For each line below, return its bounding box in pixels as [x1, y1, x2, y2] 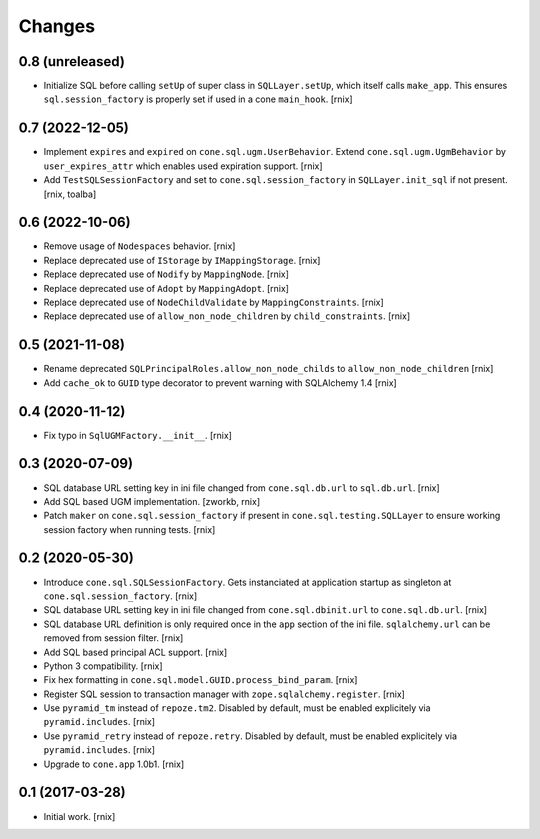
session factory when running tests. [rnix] [43, 523, 216, 535]
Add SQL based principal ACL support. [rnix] [43, 646, 228, 658]
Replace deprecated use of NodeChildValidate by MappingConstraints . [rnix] [43, 296, 384, 308]
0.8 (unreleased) [18, 53, 125, 70]
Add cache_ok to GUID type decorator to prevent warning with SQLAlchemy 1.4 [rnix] [43, 376, 397, 389]
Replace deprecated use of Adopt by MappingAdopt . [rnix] [43, 282, 290, 294]
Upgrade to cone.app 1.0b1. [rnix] [43, 758, 185, 770]
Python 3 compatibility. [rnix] [43, 660, 164, 672]
